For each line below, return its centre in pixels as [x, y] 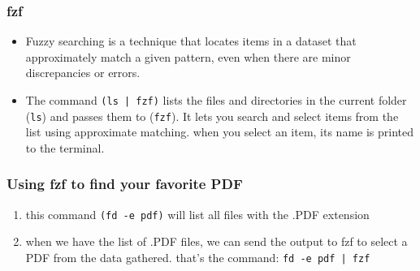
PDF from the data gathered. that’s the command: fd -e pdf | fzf [198, 257]
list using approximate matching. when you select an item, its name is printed [220, 132]
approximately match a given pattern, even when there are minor [188, 56]
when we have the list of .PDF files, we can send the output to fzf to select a [216, 241]
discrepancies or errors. [83, 73]
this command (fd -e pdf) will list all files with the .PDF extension [197, 214]
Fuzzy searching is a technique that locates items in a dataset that [191, 41]
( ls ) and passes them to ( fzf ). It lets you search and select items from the [212, 116]
